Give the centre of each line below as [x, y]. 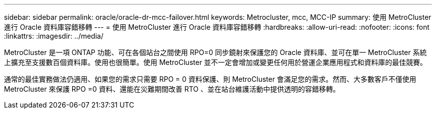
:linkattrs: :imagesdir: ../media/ [54, 36]
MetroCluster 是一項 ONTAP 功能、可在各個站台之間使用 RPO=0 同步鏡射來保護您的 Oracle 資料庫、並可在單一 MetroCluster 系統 [216, 52]
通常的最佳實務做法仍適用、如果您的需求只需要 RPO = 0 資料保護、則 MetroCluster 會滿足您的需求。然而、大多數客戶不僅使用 [210, 79]
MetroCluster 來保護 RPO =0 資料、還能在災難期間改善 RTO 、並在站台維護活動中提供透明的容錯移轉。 [172, 89]
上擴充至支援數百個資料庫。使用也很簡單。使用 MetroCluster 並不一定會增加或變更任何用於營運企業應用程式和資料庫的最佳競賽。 [216, 62]
